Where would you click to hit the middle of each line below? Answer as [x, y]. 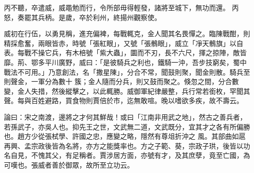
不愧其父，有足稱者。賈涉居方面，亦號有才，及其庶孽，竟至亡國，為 [140, 155]
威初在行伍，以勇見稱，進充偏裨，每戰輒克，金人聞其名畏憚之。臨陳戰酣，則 [127, 33]
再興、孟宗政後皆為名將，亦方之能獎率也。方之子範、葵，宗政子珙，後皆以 [124, 145]
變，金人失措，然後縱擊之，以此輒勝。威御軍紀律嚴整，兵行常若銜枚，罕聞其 [127, 91]
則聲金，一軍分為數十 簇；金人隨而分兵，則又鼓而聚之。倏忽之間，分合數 [121, 81]
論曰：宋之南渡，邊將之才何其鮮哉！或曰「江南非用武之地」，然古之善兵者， [125, 117]
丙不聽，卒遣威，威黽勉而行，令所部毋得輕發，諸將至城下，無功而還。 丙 [121, 7]
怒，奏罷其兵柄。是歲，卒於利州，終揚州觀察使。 [83, 17]
